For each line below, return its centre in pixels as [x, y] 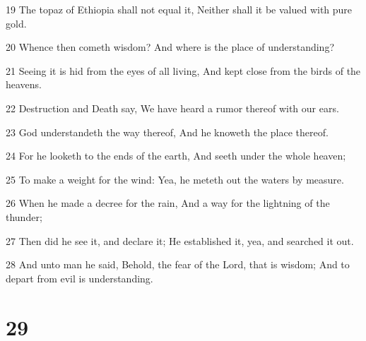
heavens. [24, 84]
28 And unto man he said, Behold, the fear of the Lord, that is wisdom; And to [178, 264]
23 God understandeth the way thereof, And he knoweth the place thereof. [167, 132]
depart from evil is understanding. [79, 278]
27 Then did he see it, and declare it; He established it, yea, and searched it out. [180, 240]
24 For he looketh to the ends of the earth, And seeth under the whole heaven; [176, 156]
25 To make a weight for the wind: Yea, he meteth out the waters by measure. [175, 179]
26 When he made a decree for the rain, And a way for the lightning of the [168, 203]
